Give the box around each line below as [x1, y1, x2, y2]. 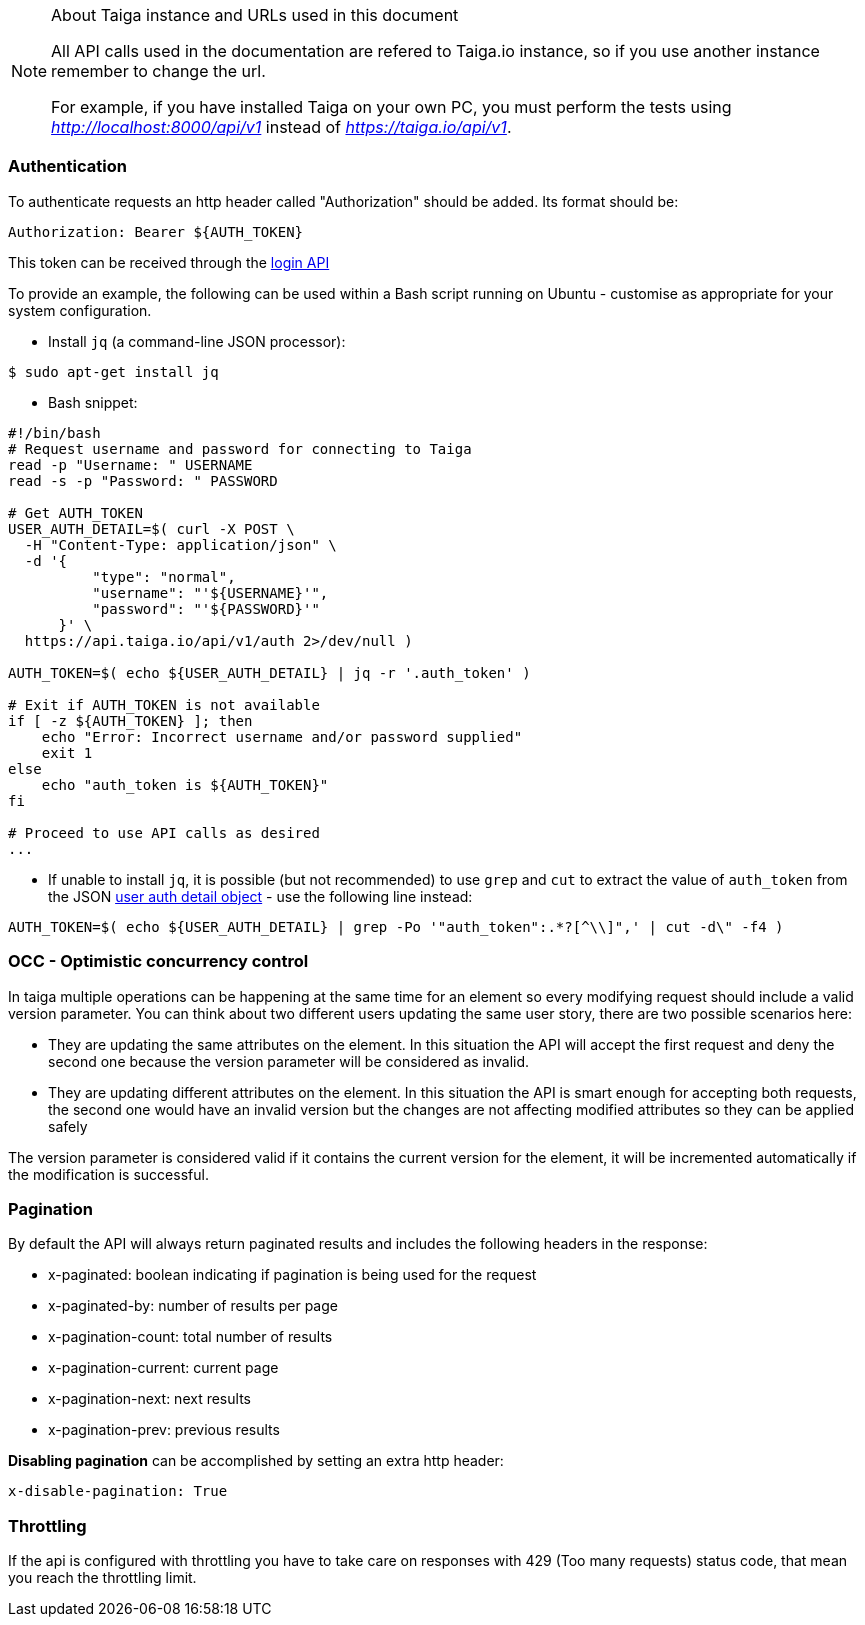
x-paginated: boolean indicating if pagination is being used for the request [48, 1266, 537, 1284]
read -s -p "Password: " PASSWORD [8, 472, 278, 489]
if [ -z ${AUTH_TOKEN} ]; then [8, 712, 253, 729]
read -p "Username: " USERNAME [8, 456, 253, 473]
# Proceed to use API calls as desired [8, 824, 320, 841]
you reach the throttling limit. [8, 1569, 197, 1586]
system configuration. [8, 301, 152, 319]
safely [48, 1117, 88, 1135]
